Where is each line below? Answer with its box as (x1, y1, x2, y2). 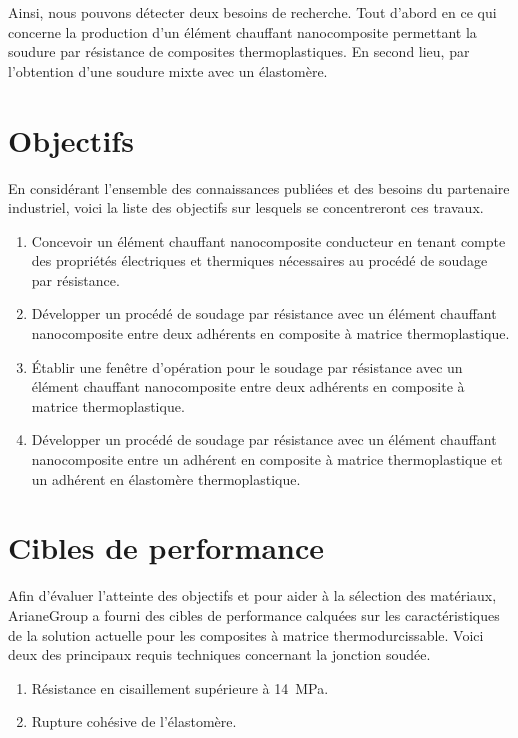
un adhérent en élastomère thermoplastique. (31, 468, 301, 489)
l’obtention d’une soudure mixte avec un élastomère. (8, 60, 328, 81)
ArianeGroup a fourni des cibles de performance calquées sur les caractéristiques (8, 604, 500, 625)
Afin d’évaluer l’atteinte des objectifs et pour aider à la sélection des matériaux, (8, 585, 497, 606)
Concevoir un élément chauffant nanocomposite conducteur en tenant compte (31, 230, 506, 251)
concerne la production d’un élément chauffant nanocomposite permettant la (8, 21, 477, 42)
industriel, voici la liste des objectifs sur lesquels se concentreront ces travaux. (8, 197, 484, 218)
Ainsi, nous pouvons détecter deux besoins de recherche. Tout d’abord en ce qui (8, 2, 497, 22)
